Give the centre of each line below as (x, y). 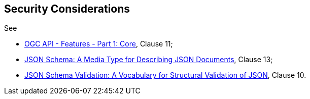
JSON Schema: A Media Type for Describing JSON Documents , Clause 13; (149, 60)
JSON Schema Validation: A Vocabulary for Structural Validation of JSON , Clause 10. (165, 75)
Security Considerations (67, 9)
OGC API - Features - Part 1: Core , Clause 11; (99, 44)
